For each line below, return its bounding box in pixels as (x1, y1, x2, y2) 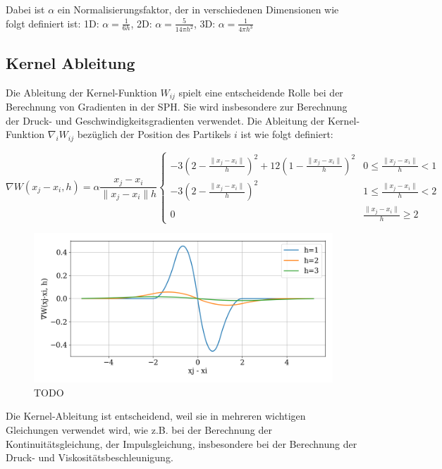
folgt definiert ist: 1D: (6, 15, 99, 30)
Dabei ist (6, 2, 45, 16)
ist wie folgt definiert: (240, 127, 333, 142)
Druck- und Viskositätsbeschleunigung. (6, 450, 173, 465)
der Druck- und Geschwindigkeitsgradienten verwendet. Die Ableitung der (6, 113, 325, 127)
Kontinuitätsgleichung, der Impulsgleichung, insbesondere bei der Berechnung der (6, 436, 357, 451)
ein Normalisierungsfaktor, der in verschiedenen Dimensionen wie (57, 2, 339, 16)
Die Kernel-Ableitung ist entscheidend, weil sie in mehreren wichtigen (6, 408, 306, 423)
